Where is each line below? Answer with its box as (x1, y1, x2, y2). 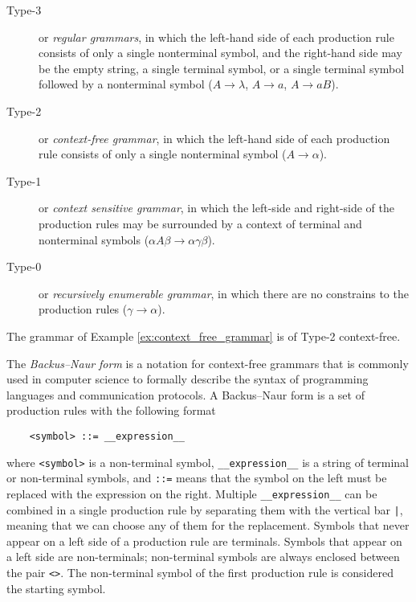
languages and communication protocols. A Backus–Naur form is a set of (6, 386, 365, 403)
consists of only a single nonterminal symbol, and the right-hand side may (39, 44, 402, 61)
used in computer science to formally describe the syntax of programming (6, 371, 369, 387)
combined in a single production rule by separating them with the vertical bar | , (6, 501, 403, 518)
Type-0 (6, 258, 42, 275)
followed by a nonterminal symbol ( (39, 76, 213, 92)
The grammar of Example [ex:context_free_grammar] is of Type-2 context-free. (6, 327, 401, 344)
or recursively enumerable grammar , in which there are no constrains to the (39, 285, 409, 301)
